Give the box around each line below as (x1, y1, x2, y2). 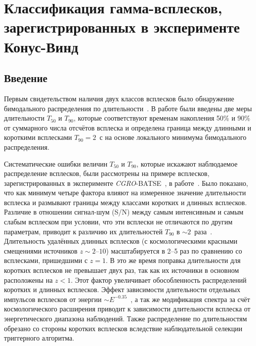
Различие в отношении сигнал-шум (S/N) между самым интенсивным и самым (4, 207, 244, 217)
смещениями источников (4, 245, 78, 256)
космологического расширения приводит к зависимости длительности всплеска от (4, 303, 251, 314)
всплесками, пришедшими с (4, 255, 88, 265)
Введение (4, 70, 47, 86)
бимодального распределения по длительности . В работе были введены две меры (4, 103, 252, 113)
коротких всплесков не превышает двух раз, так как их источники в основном (4, 265, 239, 275)
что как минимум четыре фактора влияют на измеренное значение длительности (4, 187, 246, 198)
